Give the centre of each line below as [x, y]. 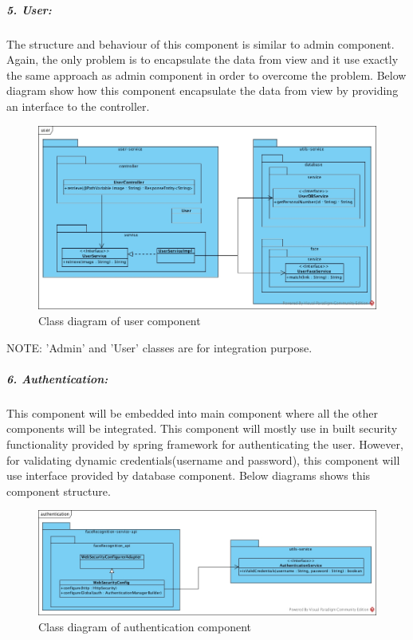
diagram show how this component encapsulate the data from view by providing [203, 90]
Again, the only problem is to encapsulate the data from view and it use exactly [203, 59]
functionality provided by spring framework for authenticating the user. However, [205, 444]
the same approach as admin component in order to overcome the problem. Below [206, 75]
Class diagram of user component [120, 321]
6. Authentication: [57, 378]
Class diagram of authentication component [145, 626]
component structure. [59, 491]
